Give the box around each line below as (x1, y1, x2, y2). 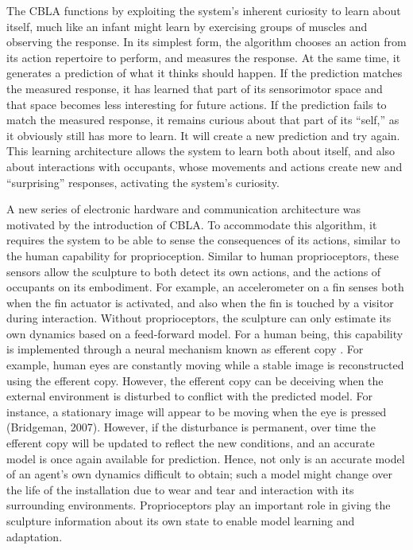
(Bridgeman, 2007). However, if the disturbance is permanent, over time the (6, 419, 376, 435)
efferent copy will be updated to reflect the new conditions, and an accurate (6, 435, 375, 451)
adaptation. (6, 528, 63, 544)
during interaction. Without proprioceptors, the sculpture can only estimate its (6, 310, 392, 326)
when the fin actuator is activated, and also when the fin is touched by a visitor (6, 294, 394, 310)
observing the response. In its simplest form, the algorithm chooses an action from (6, 33, 407, 50)
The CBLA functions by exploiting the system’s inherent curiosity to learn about (6, 2, 401, 18)
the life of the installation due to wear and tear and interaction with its (6, 481, 354, 497)
